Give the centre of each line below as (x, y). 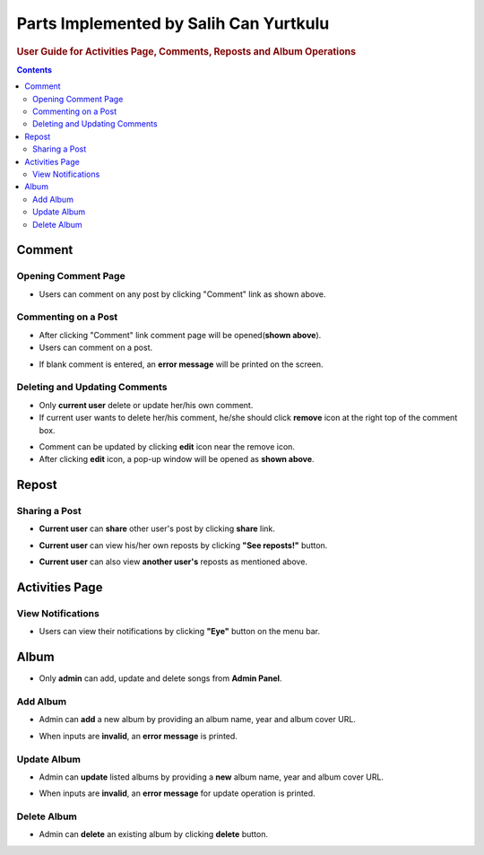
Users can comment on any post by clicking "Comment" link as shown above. (182, 294)
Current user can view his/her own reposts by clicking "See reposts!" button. (183, 545)
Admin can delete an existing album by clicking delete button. (154, 834)
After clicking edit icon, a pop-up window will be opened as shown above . (177, 459)
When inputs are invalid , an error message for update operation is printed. (177, 793)
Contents (35, 70)
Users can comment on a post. (96, 348)
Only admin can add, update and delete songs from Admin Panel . (160, 678)
